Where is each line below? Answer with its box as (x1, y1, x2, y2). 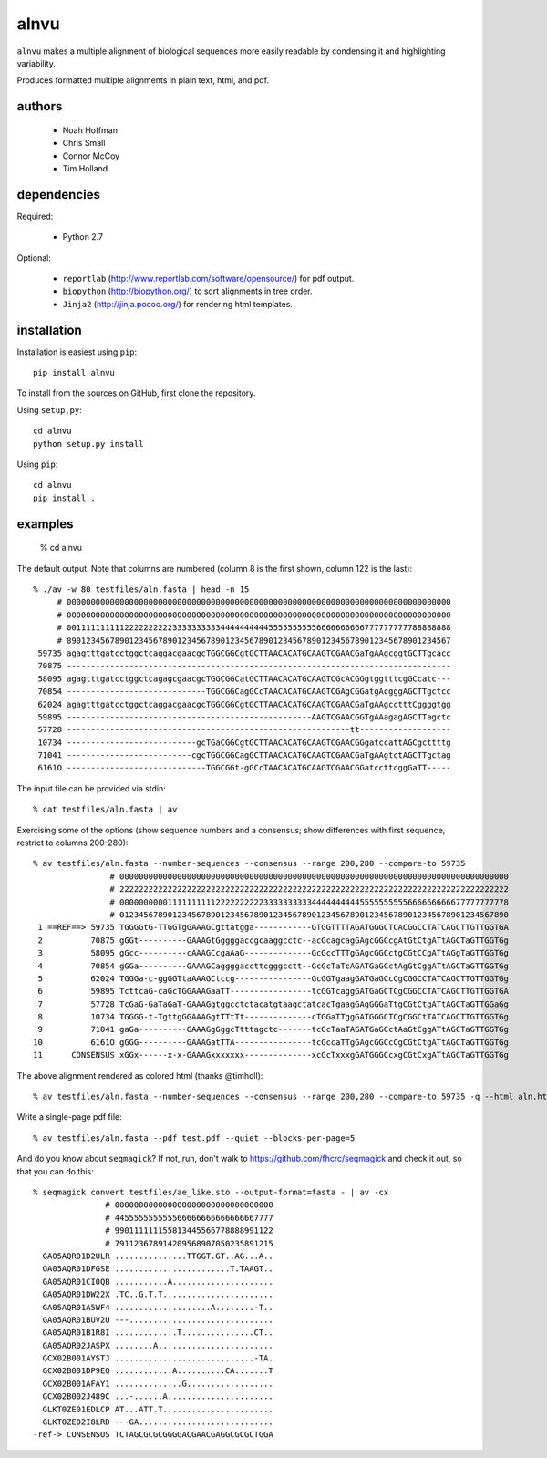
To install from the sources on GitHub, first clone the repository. (16, 388, 256, 398)
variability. (16, 57, 57, 68)
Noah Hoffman (62, 124, 119, 136)
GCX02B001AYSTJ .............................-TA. (42, 1353, 273, 1363)
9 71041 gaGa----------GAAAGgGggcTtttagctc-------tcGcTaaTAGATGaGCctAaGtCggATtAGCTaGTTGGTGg (37, 1024, 510, 1035)
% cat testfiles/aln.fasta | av (33, 804, 178, 815)
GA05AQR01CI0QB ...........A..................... (42, 1277, 273, 1287)
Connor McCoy (62, 150, 120, 161)
